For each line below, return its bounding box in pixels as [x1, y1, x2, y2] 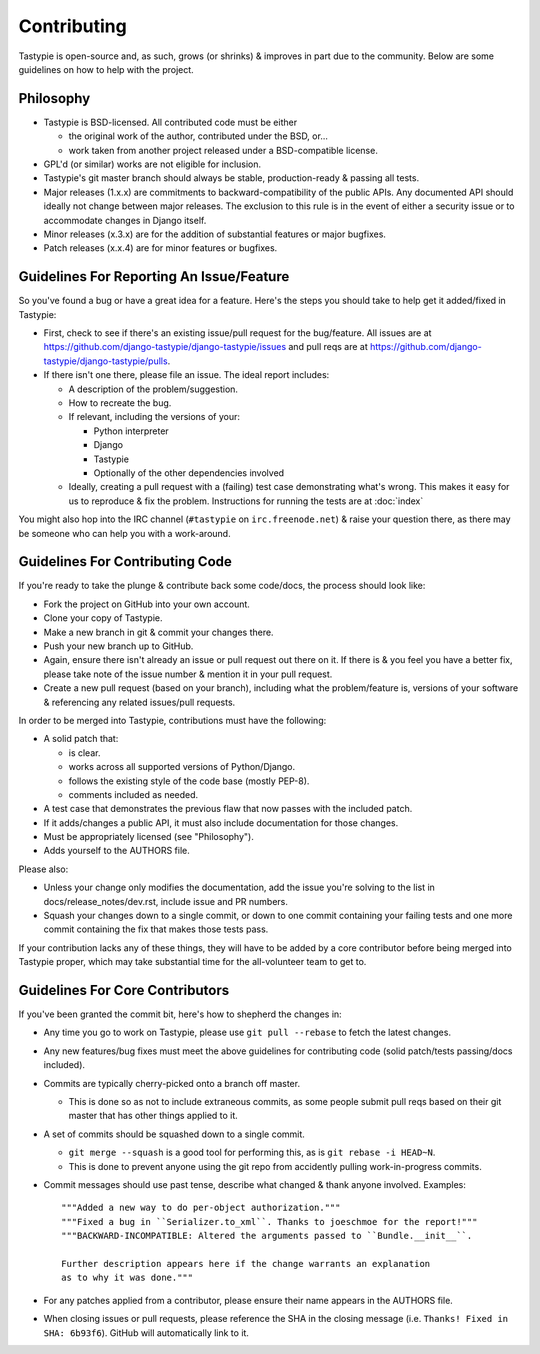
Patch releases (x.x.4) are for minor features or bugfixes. [43, 242, 278, 254]
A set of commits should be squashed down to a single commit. [43, 1128, 305, 1140]
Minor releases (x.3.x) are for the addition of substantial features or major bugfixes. [43, 228, 387, 240]
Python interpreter [93, 425, 169, 437]
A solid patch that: [43, 733, 119, 745]
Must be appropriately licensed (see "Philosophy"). [43, 831, 254, 843]
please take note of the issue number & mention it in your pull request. [43, 668, 333, 680]
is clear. [68, 746, 101, 759]
